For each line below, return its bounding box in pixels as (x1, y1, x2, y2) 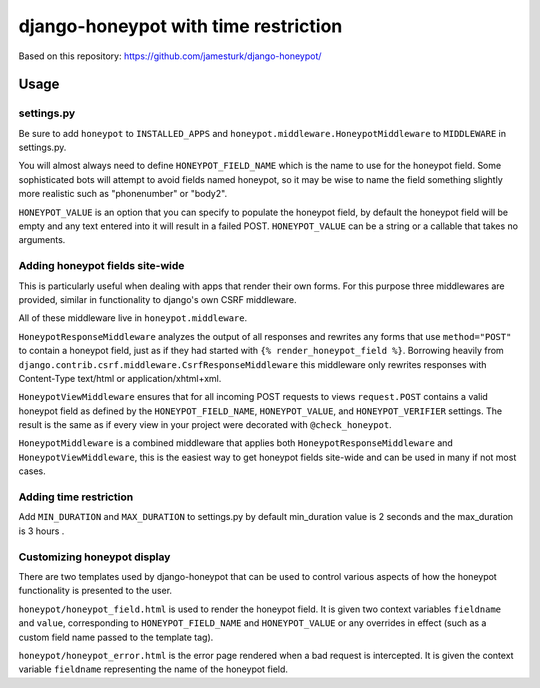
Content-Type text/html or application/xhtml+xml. (18, 372, 222, 384)
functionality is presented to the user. (18, 585, 173, 597)
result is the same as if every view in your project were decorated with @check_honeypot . (18, 419, 392, 431)
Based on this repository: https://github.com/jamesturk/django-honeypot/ (18, 50, 322, 62)
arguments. (18, 234, 66, 246)
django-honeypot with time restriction (18, 15, 343, 37)
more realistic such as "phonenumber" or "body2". (18, 188, 228, 200)
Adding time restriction (18, 490, 134, 504)
